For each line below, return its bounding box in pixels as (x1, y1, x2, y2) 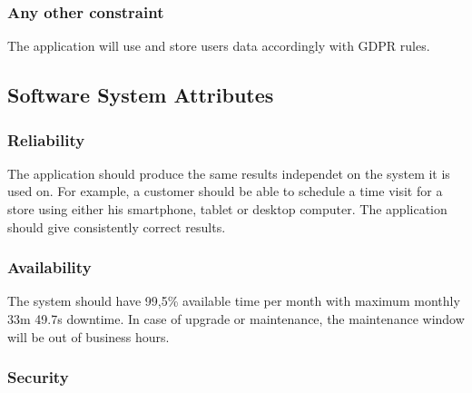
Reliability (7, 128, 85, 151)
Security (7, 366, 69, 388)
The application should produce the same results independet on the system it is (7, 163, 450, 182)
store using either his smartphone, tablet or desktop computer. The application (7, 200, 447, 218)
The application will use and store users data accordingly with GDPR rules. (7, 36, 430, 55)
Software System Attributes (7, 81, 274, 109)
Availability (7, 256, 92, 279)
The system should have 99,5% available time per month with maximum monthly (7, 291, 460, 310)
